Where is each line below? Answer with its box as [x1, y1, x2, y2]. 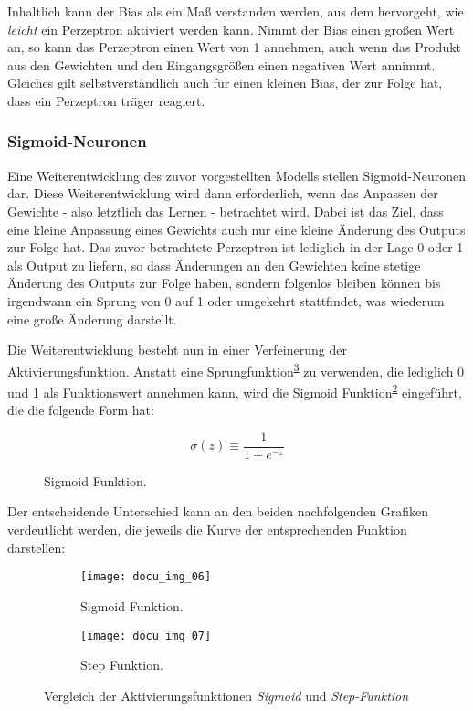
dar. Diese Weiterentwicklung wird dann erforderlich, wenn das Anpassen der [7, 184, 438, 203]
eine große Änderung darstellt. [7, 309, 177, 328]
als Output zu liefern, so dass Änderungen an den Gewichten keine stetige [7, 255, 421, 274]
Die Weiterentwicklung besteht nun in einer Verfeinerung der [7, 340, 347, 359]
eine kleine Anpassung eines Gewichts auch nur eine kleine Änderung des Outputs [7, 219, 466, 239]
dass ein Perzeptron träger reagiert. [7, 90, 205, 110]
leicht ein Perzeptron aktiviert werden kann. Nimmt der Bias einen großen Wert [7, 19, 455, 38]
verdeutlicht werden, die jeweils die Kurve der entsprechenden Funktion [7, 520, 407, 539]
